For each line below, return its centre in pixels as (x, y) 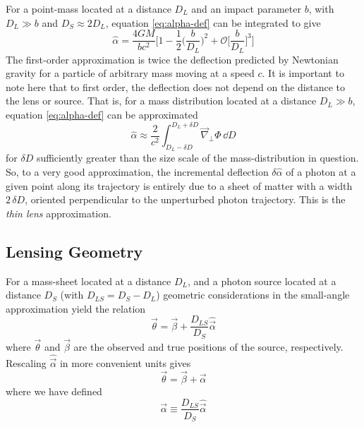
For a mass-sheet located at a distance (89, 281)
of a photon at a (321, 171)
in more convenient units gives (125, 363)
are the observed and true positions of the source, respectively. (208, 347)
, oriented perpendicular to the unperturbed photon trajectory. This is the (185, 199)
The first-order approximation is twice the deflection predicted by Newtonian (172, 59)
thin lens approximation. (59, 213)
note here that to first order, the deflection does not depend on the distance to (176, 86)
